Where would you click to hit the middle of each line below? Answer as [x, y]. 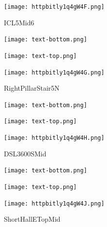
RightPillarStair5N [32, 88]
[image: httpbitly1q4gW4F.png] [54, 7]
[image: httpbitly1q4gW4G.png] [54, 72]
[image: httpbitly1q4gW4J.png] [54, 203]
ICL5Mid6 [19, 22]
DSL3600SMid [25, 153]
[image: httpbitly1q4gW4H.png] [54, 138]
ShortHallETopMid [32, 219]
